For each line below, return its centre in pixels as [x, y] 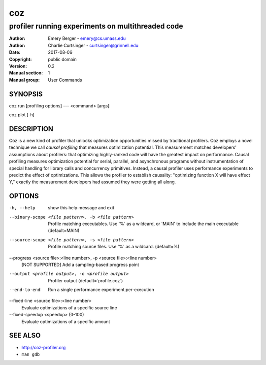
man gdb [31, 354]
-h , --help [22, 208]
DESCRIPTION [31, 129]
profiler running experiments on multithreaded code [96, 26]
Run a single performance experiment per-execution [101, 290]
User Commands [65, 80]
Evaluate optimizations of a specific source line [69, 307]
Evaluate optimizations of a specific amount [66, 321]
